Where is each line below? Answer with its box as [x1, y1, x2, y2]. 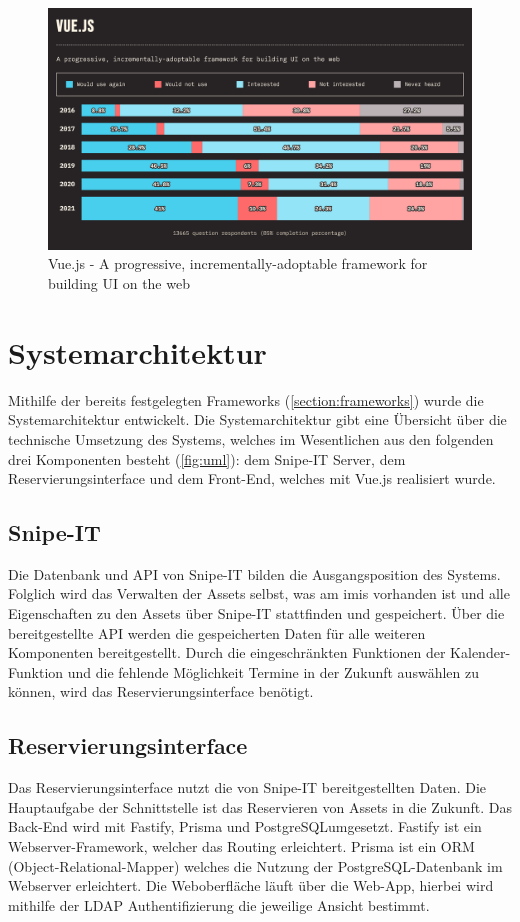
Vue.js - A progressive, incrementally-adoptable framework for [48, 253, 428, 274]
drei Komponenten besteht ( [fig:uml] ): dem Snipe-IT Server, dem [8, 448, 406, 469]
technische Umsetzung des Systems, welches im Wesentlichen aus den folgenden [8, 428, 494, 449]
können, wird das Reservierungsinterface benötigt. [8, 681, 314, 702]
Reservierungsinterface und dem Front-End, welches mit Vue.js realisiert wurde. [8, 468, 496, 489]
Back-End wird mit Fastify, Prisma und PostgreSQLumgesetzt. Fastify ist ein [8, 816, 482, 837]
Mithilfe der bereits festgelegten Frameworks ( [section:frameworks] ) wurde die [8, 389, 484, 410]
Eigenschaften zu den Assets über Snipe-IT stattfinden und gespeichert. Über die [8, 603, 505, 624]
